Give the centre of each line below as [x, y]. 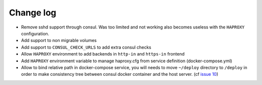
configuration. [35, 33]
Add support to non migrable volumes [59, 41]
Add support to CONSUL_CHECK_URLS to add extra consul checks [86, 47]
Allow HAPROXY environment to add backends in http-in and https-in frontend [103, 54]
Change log [33, 13]
